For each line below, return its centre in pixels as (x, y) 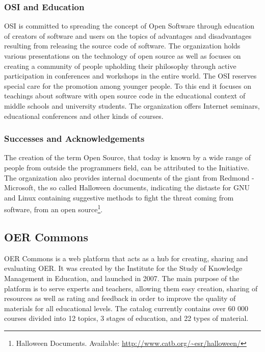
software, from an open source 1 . (54, 208)
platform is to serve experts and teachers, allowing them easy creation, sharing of (131, 288)
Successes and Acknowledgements (74, 139)
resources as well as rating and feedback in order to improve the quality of (120, 298)
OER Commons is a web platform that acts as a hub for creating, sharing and (126, 258)
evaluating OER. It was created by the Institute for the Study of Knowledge (123, 268)
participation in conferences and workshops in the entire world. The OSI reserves (130, 76)
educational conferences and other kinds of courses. (84, 116)
